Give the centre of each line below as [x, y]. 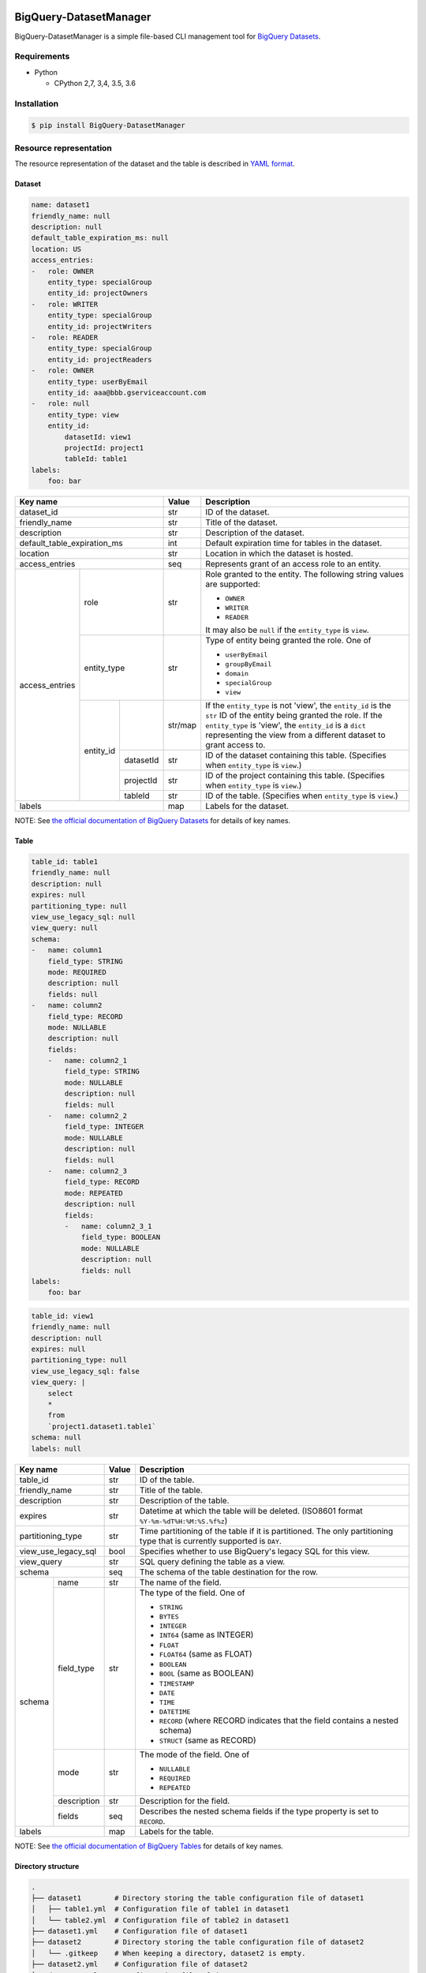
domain [237, 674]
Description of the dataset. [255, 533]
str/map [182, 725]
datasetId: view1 [98, 437]
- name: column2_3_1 [108, 1226]
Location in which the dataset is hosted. [280, 554]
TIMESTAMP [177, 1684]
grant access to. [235, 745]
